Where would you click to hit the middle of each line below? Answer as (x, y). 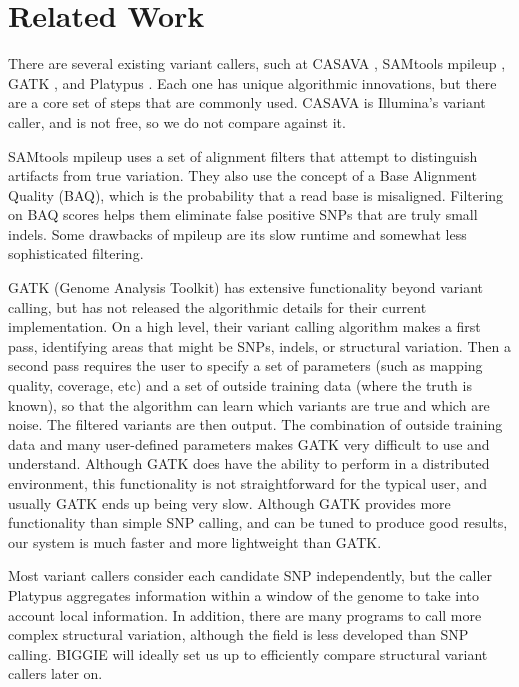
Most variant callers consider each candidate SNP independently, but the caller (250, 575)
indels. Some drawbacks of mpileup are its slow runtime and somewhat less (237, 233)
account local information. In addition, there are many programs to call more (245, 614)
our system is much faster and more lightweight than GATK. (195, 541)
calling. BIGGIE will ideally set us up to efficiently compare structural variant (248, 653)
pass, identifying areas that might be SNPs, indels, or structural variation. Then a (259, 345)
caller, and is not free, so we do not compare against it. (177, 121)
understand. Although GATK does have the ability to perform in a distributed (249, 463)
